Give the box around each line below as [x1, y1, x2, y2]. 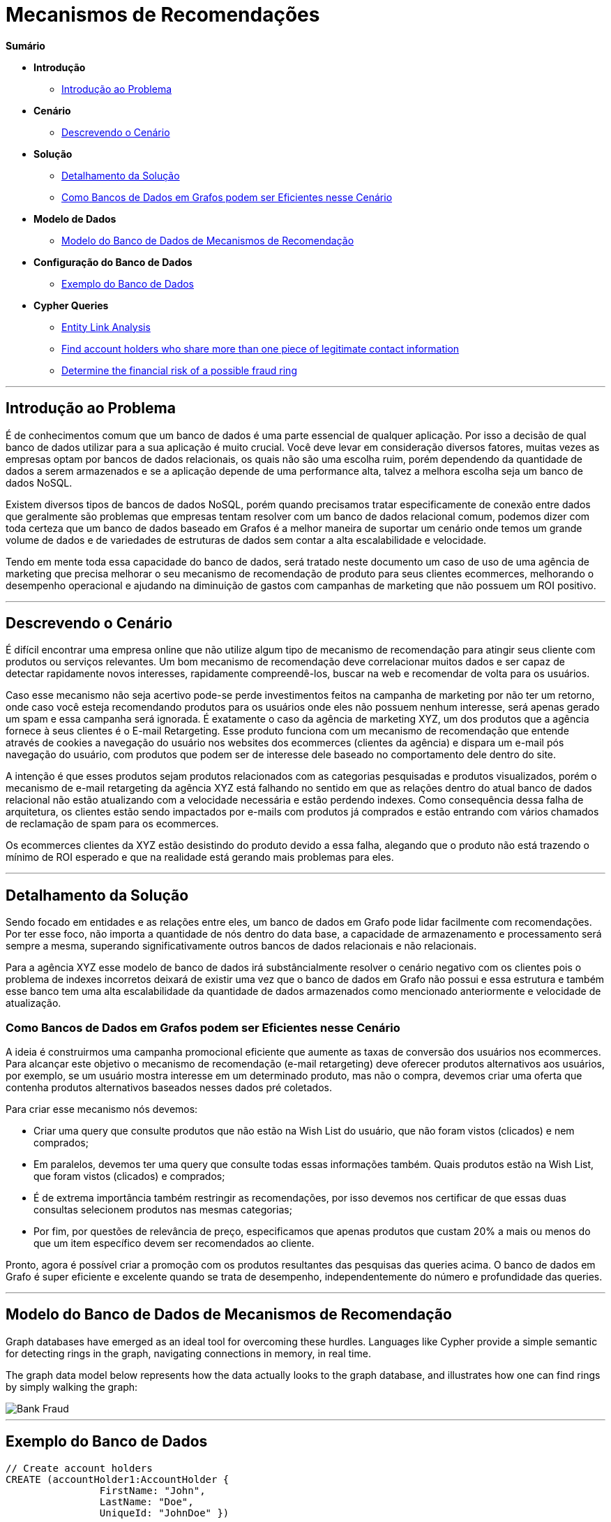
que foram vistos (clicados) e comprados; [33, 1170, 225, 1183]
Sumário [6, 39, 45, 52]
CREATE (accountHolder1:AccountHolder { [6, 1473, 229, 1485]
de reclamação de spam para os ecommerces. [6, 818, 219, 830]
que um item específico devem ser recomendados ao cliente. [33, 1237, 315, 1250]
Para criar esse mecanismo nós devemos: [6, 1103, 198, 1116]
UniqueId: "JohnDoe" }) [99, 1507, 229, 1519]
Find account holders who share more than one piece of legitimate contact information [61, 342, 460, 355]
